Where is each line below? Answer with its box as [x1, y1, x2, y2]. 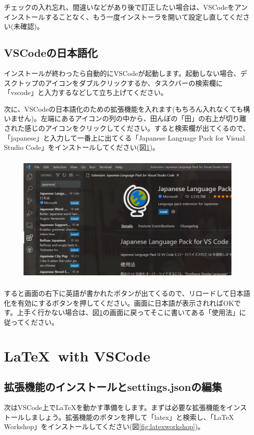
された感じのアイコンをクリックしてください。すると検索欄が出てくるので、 [4, 122, 250, 133]
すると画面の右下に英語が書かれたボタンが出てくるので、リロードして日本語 [4, 288, 251, 298]
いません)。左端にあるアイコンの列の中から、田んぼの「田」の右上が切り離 [4, 113, 247, 123]
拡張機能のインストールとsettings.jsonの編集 [4, 379, 222, 394]
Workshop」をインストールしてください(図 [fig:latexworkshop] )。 [4, 421, 205, 432]
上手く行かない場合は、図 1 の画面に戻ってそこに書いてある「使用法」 [17, 307, 239, 317]
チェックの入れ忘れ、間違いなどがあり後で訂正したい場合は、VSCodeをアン [4, 2, 248, 12]
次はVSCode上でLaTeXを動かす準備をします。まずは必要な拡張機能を [4, 402, 227, 412]
